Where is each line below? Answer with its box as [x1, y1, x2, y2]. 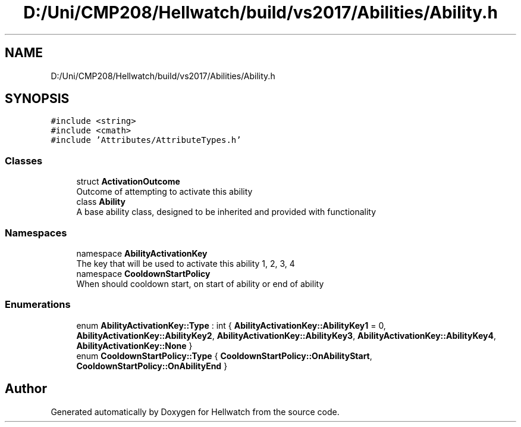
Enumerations [5, 298, 71, 311]
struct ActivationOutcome [76, 176, 180, 187]
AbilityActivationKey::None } [76, 340, 193, 351]
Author [5, 381, 47, 397]
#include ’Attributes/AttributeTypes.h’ [51, 135, 241, 145]
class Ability [76, 197, 125, 207]
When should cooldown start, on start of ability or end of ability [76, 278, 324, 289]
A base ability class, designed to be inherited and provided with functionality [76, 207, 376, 217]
